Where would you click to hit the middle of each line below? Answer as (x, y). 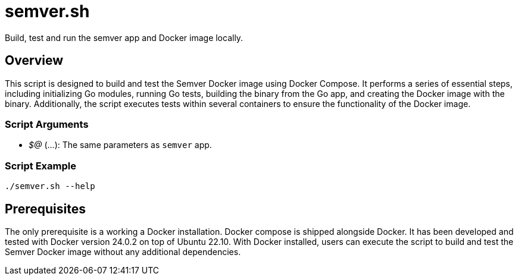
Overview (34, 61)
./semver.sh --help (50, 186)
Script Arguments (47, 124)
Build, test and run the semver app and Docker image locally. (124, 37)
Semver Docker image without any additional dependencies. (123, 251)
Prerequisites (45, 209)
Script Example (40, 166)
